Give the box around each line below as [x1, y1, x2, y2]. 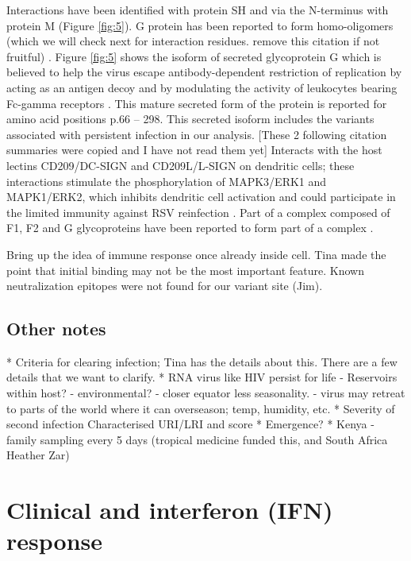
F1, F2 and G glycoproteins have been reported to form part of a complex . [6, 219, 374, 236]
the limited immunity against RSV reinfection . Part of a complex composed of [6, 203, 390, 220]
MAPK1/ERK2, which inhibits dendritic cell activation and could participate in [6, 188, 396, 205]
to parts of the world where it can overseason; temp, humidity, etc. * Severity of [6, 400, 395, 416]
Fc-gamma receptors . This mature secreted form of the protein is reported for [6, 95, 387, 111]
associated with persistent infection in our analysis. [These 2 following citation [6, 126, 387, 142]
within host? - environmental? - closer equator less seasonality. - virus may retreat [6, 385, 405, 401]
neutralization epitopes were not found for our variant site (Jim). [6, 277, 323, 294]
